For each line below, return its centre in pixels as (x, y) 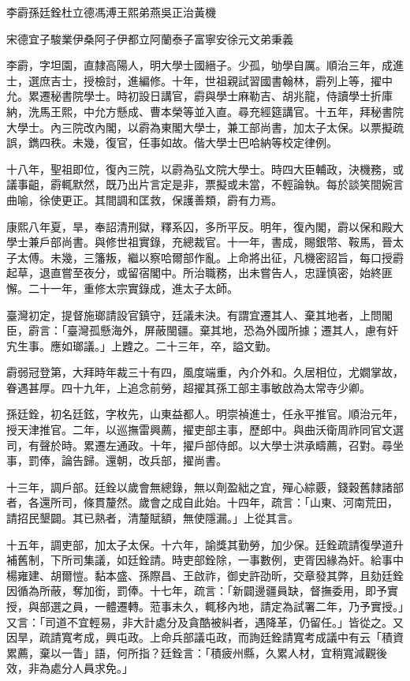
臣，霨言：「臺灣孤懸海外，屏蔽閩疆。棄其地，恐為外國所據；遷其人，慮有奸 (202, 330)
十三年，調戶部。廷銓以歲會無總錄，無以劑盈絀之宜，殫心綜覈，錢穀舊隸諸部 (205, 486)
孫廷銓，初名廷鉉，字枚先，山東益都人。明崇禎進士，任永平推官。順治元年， (205, 414)
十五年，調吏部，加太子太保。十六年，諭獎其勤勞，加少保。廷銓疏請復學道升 (205, 544)
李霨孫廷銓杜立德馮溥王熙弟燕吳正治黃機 (111, 12)
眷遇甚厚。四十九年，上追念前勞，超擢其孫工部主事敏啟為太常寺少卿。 (188, 387)
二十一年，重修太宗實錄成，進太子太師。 (133, 288)
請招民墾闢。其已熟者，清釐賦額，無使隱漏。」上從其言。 (153, 518)
